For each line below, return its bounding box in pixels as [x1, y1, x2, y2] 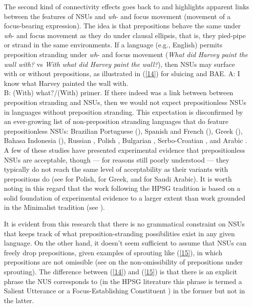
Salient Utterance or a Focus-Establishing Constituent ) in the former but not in [4, 286, 245, 296]
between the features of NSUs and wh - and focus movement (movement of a [4, 11, 231, 21]
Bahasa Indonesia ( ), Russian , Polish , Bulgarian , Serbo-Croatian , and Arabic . [4, 135, 248, 145]
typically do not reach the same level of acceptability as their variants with [4, 164, 228, 174]
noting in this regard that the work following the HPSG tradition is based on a [4, 183, 241, 193]
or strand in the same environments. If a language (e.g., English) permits [4, 40, 223, 50]
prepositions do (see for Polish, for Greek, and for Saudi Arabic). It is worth [4, 173, 232, 184]
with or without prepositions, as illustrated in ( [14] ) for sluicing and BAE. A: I [4, 68, 240, 79]
